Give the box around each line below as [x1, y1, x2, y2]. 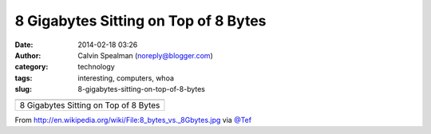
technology [77, 62, 115, 72]
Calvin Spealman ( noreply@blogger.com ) [77, 50, 213, 60]
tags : [14, 73, 33, 83]
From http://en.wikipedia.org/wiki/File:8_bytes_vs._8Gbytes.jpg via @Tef [14, 115, 251, 124]
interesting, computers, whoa [77, 73, 175, 83]
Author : [14, 50, 42, 60]
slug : [14, 85, 32, 94]
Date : [14, 40, 34, 49]
